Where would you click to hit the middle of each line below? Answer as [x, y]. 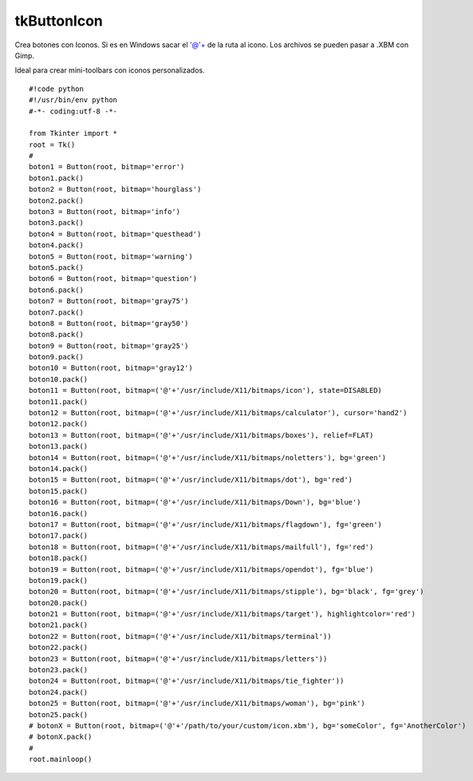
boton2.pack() [56, 200]
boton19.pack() [59, 580]
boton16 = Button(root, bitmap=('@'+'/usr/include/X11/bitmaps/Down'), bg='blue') [195, 502]
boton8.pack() [56, 335]
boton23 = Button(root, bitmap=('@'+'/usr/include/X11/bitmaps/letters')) [178, 658]
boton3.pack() [56, 223]
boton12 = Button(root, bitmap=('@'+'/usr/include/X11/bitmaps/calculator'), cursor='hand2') [218, 413]
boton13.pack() [59, 446]
